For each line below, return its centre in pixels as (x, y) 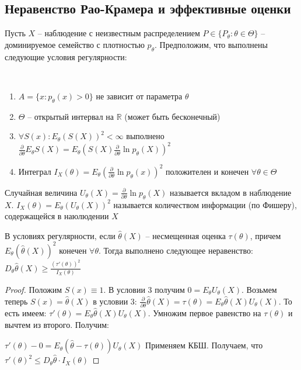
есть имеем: (26, 312)
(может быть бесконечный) (172, 116)
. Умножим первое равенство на (204, 312)
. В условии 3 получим (144, 290)
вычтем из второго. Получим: (57, 324)
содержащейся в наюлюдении (57, 216)
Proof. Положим (34, 290)
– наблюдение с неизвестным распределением (119, 33)
